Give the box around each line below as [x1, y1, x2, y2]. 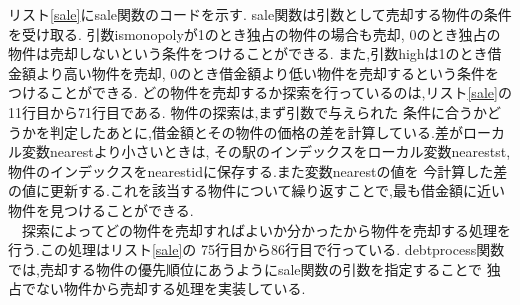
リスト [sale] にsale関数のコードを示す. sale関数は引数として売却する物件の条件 [8, 4, 512, 24]
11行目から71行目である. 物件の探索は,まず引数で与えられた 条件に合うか [8, 101, 487, 122]
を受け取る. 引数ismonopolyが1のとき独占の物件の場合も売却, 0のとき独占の [8, 23, 501, 44]
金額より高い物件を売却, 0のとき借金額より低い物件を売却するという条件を [8, 62, 499, 83]
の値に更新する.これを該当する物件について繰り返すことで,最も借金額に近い [8, 180, 505, 201]
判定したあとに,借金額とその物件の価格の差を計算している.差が [49, 121, 463, 142]
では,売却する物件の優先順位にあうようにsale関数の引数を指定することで [8, 258, 483, 279]
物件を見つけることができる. [8, 199, 194, 220]
